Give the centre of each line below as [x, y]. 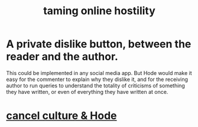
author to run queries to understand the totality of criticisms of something [95, 85]
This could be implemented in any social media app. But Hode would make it [99, 73]
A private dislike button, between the [99, 44]
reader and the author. [62, 57]
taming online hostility [99, 11]
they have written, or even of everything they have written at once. [87, 92]
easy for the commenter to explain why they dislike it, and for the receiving [97, 79]
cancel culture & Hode [61, 116]
